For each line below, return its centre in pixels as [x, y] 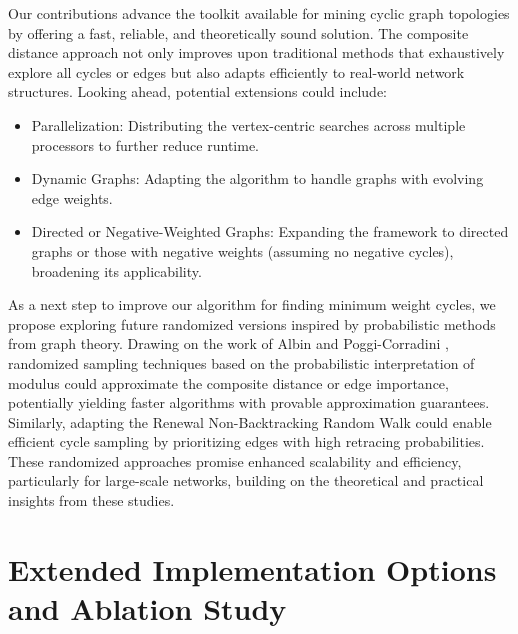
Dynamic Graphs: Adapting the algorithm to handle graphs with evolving [257, 178]
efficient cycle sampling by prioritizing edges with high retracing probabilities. [246, 441]
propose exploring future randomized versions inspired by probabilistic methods [252, 323]
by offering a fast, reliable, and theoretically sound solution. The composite [238, 32]
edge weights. [72, 197]
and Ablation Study [147, 608]
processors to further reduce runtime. [145, 144]
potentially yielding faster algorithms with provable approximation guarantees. [249, 402]
